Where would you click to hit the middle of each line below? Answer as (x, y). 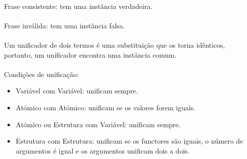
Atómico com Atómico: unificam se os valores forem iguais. (106, 107)
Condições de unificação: (41, 74)
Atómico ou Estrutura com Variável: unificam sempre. (98, 124)
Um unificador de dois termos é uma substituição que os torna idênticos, (115, 44)
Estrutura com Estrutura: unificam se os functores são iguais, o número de (129, 141)
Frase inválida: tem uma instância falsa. (64, 25)
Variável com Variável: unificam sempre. (77, 91)
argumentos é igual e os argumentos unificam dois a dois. (103, 150)
